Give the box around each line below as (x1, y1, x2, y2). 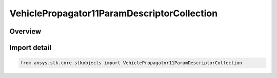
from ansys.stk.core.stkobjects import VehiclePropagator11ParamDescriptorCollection (20, 60, 242, 66)
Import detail (9, 43, 51, 52)
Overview (9, 27, 42, 36)
